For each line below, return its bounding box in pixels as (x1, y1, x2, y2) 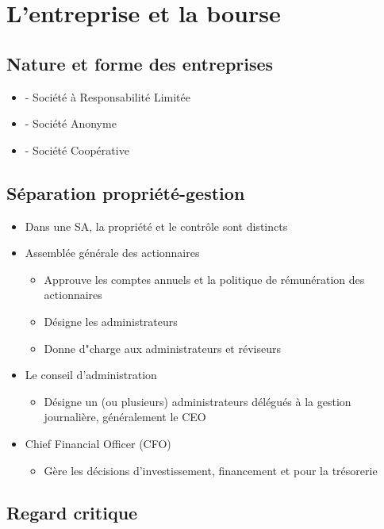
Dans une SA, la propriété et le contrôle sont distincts (25, 217, 288, 234)
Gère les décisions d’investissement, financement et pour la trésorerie (44, 462, 378, 478)
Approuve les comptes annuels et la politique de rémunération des (44, 270, 365, 287)
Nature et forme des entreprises (6, 51, 274, 75)
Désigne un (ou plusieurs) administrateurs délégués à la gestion (44, 393, 351, 409)
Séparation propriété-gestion (6, 180, 245, 205)
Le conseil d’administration (25, 366, 157, 383)
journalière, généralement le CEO (44, 408, 206, 425)
